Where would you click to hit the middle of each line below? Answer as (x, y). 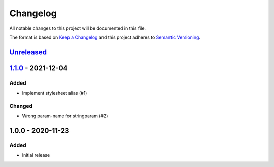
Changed (21, 106)
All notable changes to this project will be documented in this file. (78, 28)
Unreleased (28, 52)
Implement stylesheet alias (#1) (55, 93)
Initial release (36, 155)
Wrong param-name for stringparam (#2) (65, 116)
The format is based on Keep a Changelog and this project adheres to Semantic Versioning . (105, 37)
